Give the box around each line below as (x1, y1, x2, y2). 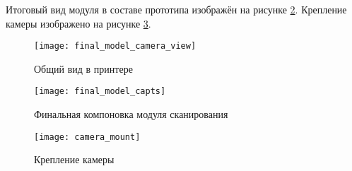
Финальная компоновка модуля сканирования (34, 107, 228, 122)
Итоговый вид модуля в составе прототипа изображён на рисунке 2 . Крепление (6, 2, 347, 16)
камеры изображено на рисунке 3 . (6, 16, 151, 30)
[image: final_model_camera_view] (34, 41, 196, 52)
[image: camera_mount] (34, 131, 141, 142)
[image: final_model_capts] (34, 86, 166, 97)
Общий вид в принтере (34, 61, 133, 76)
